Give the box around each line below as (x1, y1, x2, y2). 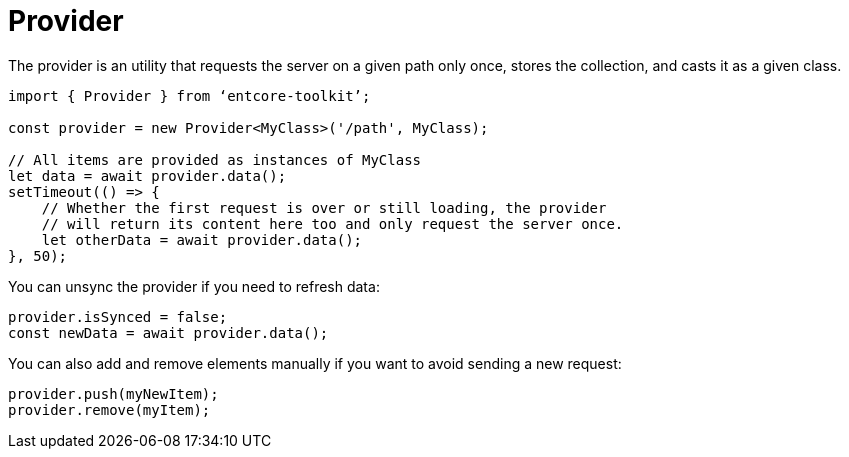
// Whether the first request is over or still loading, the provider (41, 199, 607, 216)
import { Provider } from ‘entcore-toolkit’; (8, 87, 371, 104)
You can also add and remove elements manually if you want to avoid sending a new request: (8, 354, 622, 372)
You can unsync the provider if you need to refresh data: (8, 277, 380, 295)
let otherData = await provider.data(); (41, 231, 363, 248)
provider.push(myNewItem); (8, 385, 219, 402)
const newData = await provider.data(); (8, 324, 329, 341)
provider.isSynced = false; (8, 308, 228, 325)
